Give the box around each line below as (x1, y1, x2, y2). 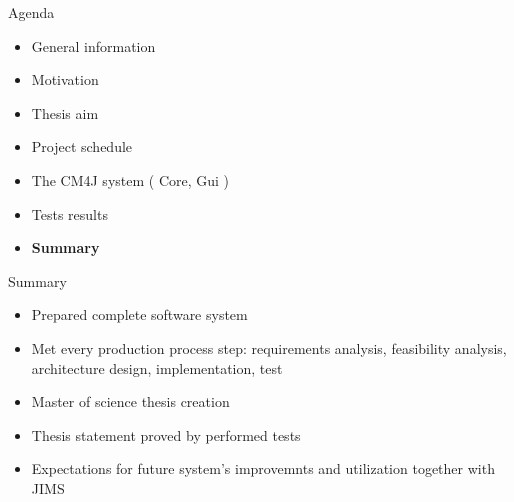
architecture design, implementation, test (31, 357, 283, 378)
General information (31, 35, 156, 56)
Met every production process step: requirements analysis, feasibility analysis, (31, 337, 507, 358)
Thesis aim (31, 102, 99, 123)
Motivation (31, 69, 99, 90)
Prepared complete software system (31, 304, 248, 325)
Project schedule (31, 136, 133, 157)
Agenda (8, 2, 55, 22)
